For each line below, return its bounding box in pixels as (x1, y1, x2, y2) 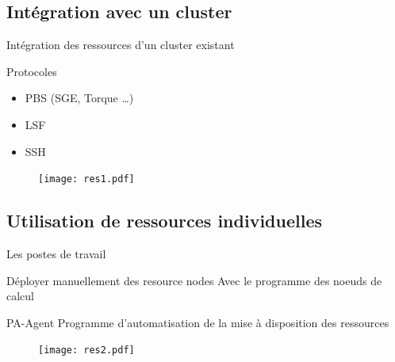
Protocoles (6, 63, 57, 79)
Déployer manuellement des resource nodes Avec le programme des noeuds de (6, 272, 382, 288)
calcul (6, 288, 34, 304)
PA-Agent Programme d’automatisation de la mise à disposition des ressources (6, 314, 389, 330)
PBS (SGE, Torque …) (25, 90, 134, 106)
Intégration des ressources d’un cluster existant (6, 36, 235, 53)
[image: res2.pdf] (38, 345, 135, 356)
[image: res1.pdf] (38, 173, 135, 185)
